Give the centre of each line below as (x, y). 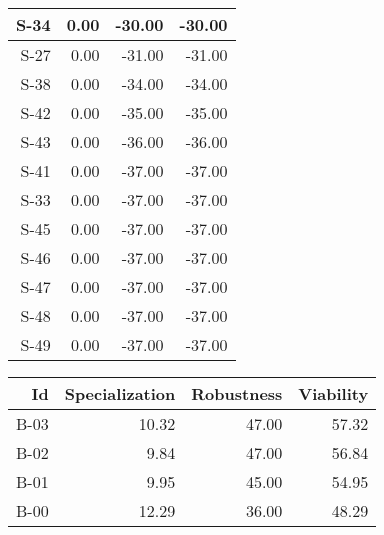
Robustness (237, 393)
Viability (333, 393)
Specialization (120, 393)
